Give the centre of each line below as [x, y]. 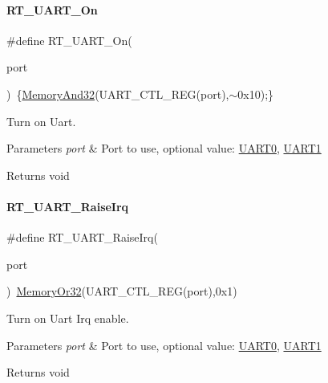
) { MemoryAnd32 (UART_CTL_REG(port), [118, 94]
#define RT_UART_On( [69, 40]
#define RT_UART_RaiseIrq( [82, 237]
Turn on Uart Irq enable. [68, 318]
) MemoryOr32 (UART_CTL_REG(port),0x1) [122, 291]
